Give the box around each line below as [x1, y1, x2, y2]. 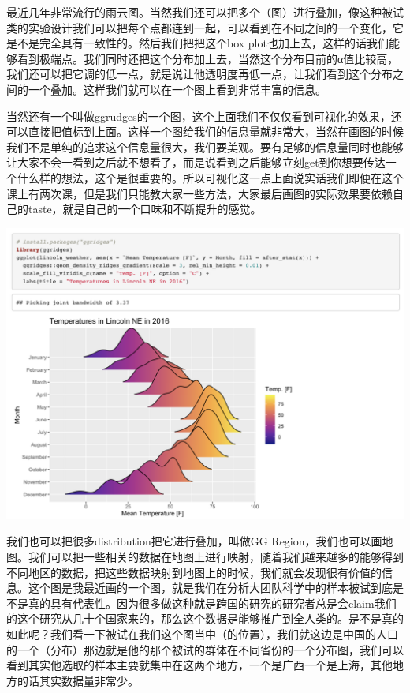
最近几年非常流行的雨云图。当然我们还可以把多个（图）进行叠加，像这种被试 [6, 4, 404, 20]
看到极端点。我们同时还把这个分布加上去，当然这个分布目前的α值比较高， [17, 50, 399, 66]
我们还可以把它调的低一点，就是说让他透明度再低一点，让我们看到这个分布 [6, 66, 393, 82]
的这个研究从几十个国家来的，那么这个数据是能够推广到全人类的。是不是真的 [6, 610, 404, 627]
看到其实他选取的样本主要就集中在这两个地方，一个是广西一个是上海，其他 [6, 657, 393, 673]
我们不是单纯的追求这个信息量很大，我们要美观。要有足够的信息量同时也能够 [6, 138, 404, 155]
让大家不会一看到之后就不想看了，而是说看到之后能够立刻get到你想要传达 [6, 154, 386, 170]
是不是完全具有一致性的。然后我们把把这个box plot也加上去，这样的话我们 [6, 35, 389, 51]
